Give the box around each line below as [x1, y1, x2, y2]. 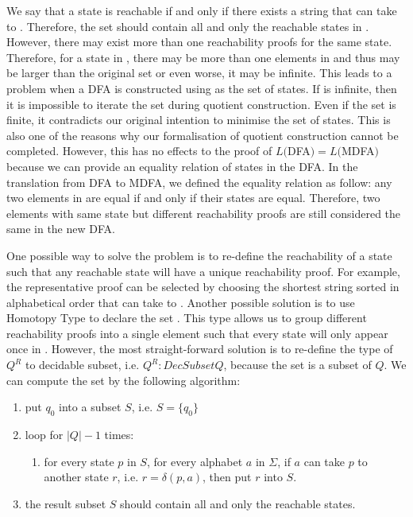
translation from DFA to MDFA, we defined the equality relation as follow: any [6, 173, 392, 190]
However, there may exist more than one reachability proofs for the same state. [6, 33, 392, 50]
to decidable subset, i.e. [25, 356, 140, 373]
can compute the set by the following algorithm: [6, 371, 241, 388]
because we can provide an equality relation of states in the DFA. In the [6, 157, 358, 174]
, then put [203, 468, 252, 485]
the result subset [25, 495, 106, 511]
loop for [25, 426, 64, 443]
